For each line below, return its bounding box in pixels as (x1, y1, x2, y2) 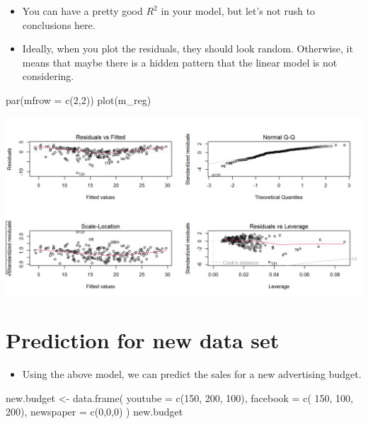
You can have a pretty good (22, 4, 143, 18)
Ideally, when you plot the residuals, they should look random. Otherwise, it (22, 41, 353, 56)
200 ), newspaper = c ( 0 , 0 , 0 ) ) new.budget (6, 404, 183, 419)
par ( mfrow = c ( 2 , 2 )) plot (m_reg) (6, 92, 151, 107)
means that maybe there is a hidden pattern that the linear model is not (22, 55, 338, 69)
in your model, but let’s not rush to (161, 4, 316, 18)
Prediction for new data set (6, 326, 280, 355)
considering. (22, 69, 74, 84)
